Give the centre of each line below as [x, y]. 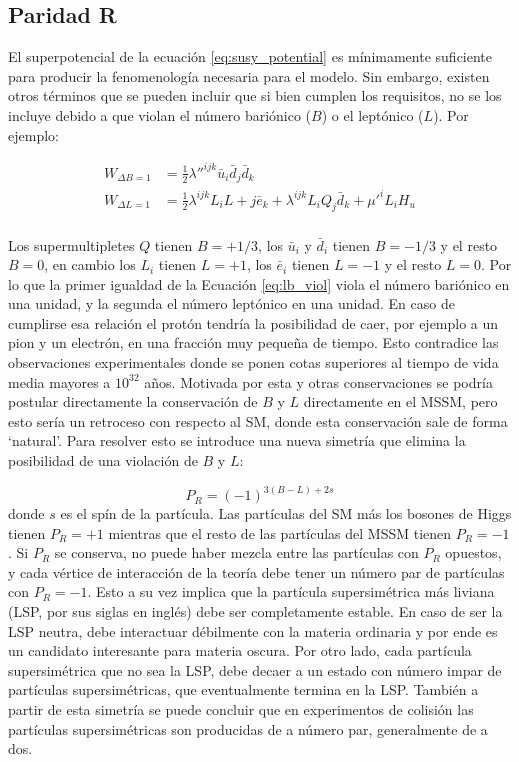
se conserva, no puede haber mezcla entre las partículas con [236, 552]
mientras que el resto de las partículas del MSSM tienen [280, 532]
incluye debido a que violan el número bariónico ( [160, 114]
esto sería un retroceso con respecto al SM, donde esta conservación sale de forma [258, 420]
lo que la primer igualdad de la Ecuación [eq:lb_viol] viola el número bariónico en [259, 283]
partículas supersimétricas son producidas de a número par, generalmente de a [248, 728]
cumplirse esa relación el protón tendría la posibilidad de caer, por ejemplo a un [253, 322]
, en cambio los [90, 264]
